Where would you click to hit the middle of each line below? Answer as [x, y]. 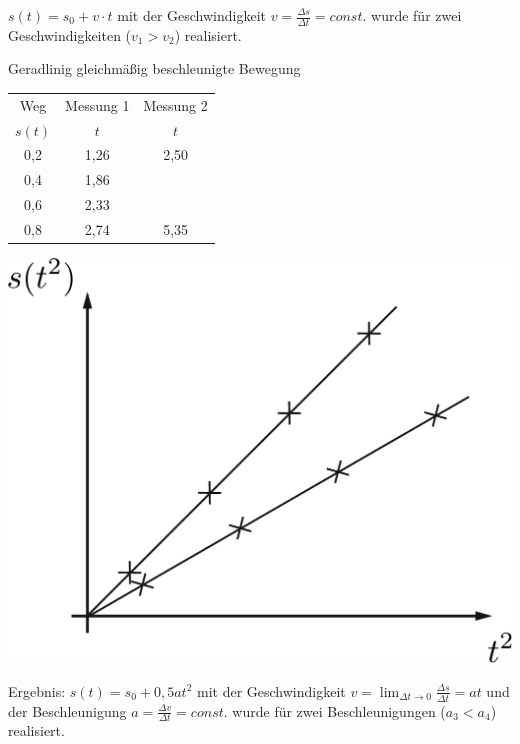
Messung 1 [97, 104]
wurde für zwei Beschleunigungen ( [339, 710]
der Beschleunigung [67, 710]
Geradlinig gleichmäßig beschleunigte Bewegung [154, 68]
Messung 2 [175, 104]
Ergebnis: [37, 690]
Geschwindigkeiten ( [70, 34]
